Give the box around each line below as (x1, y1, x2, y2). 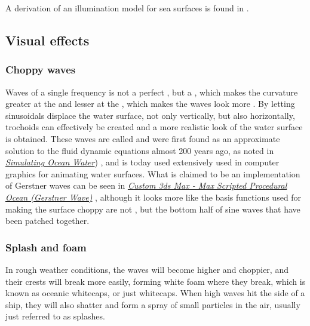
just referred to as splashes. (5, 310, 105, 322)
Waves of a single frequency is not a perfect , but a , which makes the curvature (5, 85, 298, 98)
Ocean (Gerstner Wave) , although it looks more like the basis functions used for (5, 190, 302, 203)
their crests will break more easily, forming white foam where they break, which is (5, 275, 306, 287)
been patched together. (5, 214, 90, 227)
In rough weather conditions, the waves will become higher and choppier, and (5, 263, 288, 275)
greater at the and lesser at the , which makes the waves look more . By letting (5, 97, 295, 110)
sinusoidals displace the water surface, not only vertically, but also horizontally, (5, 109, 295, 121)
